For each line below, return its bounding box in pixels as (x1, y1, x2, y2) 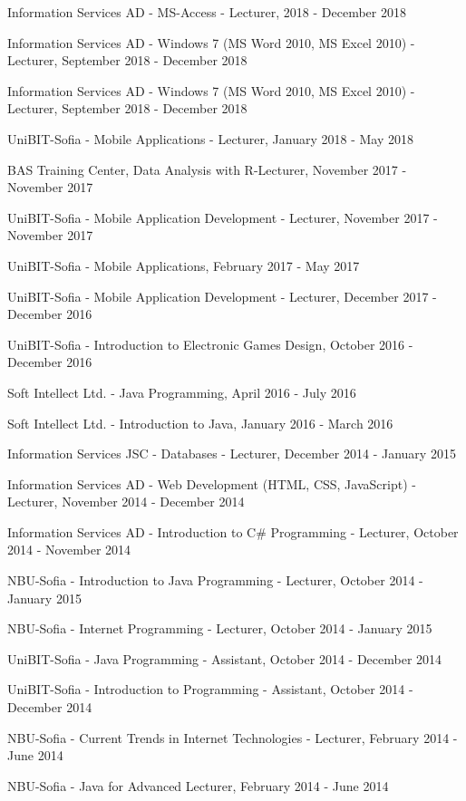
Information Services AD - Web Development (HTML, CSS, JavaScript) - (7, 474, 416, 493)
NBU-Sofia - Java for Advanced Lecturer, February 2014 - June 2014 (7, 776, 389, 795)
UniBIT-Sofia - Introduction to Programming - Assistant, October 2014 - (7, 680, 413, 699)
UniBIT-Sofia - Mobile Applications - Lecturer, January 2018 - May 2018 (7, 129, 413, 148)
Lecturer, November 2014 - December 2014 (7, 492, 245, 511)
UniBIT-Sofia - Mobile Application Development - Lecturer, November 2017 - (7, 207, 438, 227)
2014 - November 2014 (7, 540, 131, 559)
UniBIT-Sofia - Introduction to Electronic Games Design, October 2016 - (7, 334, 413, 353)
